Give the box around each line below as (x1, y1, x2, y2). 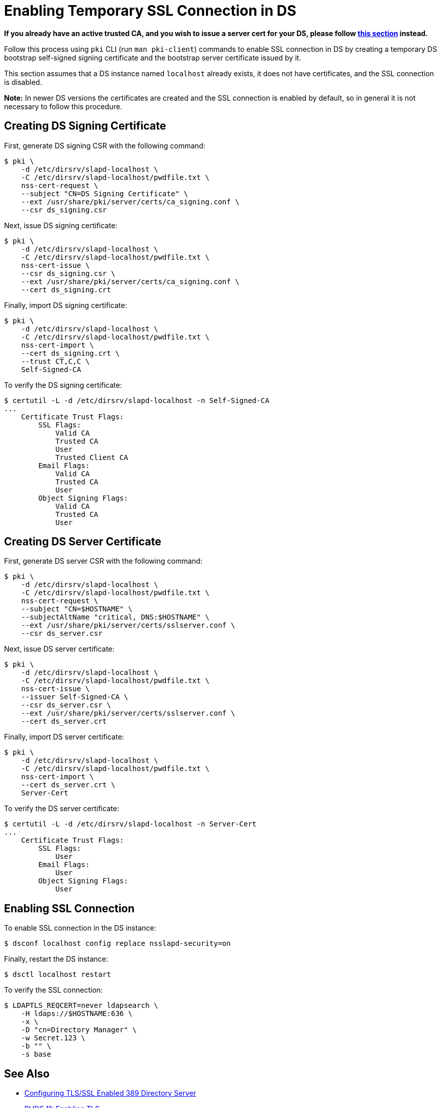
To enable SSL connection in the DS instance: (4, 924, 156, 933)
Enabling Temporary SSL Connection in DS (4, 2, 296, 19)
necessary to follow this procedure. (4, 102, 122, 111)
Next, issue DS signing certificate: (4, 221, 118, 230)
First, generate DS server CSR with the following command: (4, 557, 202, 566)
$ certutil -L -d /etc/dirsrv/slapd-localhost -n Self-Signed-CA (4, 396, 269, 405)
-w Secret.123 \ (21, 1034, 86, 1042)
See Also (4, 1067, 50, 1080)
